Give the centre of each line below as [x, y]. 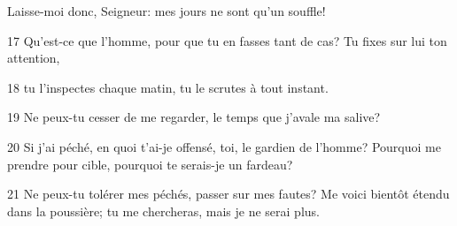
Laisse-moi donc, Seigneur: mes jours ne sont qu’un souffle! [167, 11]
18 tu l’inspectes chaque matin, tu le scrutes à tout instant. [168, 87]
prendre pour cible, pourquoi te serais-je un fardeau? [150, 164]
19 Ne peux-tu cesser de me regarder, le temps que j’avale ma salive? [194, 117]
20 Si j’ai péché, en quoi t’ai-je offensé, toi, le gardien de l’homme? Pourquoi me [224, 146]
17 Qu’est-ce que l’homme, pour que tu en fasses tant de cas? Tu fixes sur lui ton [227, 40]
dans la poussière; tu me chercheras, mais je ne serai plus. [163, 211]
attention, [34, 58]
